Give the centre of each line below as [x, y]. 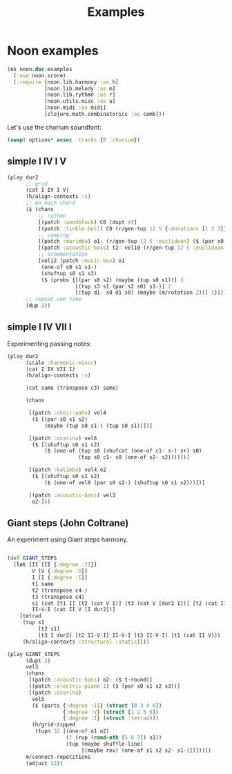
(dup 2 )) [38, 306]
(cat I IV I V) [47, 190]
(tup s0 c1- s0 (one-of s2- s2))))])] [134, 457]
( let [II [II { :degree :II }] [55, 565]
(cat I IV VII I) [50, 369]
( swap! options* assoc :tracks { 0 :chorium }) [74, 140]
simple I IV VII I [39, 327]
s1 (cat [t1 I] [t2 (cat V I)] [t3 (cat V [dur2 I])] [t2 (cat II [129, 603]
